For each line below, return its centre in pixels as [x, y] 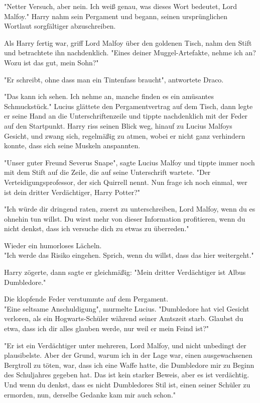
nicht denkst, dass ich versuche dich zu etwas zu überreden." [97, 228]
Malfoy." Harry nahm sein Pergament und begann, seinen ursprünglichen [116, 16]
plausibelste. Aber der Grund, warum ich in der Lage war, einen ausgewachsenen [128, 355]
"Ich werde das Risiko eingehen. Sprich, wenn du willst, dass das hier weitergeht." [129, 255]
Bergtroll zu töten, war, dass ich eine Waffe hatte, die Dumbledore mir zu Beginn [129, 365]
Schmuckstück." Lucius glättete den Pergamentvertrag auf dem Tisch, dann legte [128, 106]
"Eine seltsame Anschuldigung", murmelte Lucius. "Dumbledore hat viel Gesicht [127, 308]
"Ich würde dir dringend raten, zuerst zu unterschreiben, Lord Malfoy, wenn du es [130, 209]
